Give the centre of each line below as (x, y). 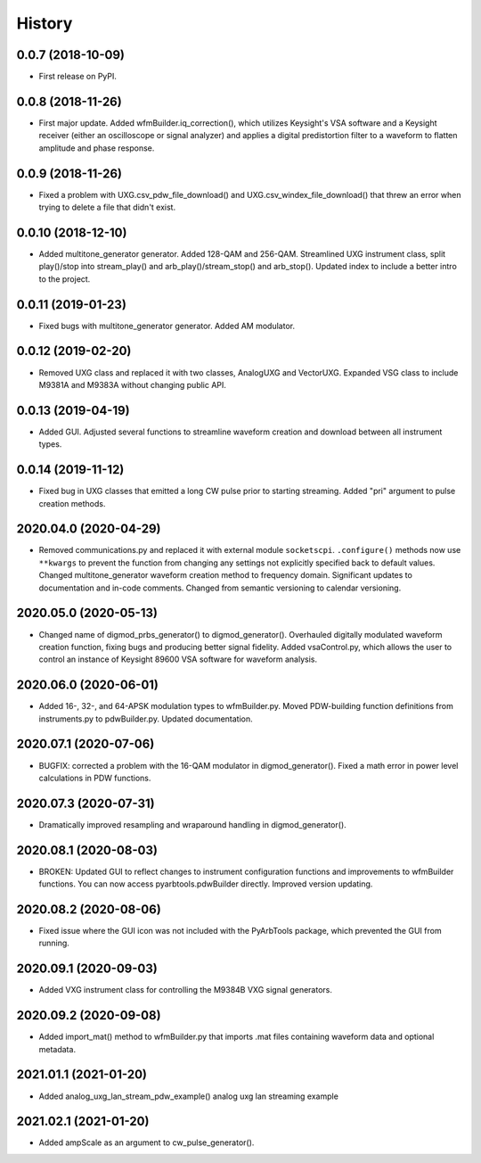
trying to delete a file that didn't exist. (107, 207)
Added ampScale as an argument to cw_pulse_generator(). (147, 1142)
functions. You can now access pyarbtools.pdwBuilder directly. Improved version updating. (206, 884)
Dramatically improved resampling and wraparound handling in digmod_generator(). (192, 824)
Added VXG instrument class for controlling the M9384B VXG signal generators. (186, 990)
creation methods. (72, 503)
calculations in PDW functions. (95, 778)
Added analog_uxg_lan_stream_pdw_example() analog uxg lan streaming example (188, 1096)
